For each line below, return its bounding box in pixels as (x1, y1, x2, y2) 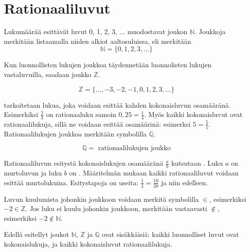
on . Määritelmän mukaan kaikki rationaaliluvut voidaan (69, 168, 239, 178)
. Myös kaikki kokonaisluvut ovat (144, 109, 243, 119)
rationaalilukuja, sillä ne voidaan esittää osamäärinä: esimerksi (4, 118, 191, 129)
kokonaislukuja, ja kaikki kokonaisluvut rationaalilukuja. (4, 238, 173, 249)
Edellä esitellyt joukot (4, 229, 70, 239)
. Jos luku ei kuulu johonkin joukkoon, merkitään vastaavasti (25, 203, 207, 213)
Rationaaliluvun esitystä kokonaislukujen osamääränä (4, 158, 163, 168)
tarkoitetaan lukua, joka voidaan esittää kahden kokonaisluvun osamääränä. (4, 99, 231, 110)
